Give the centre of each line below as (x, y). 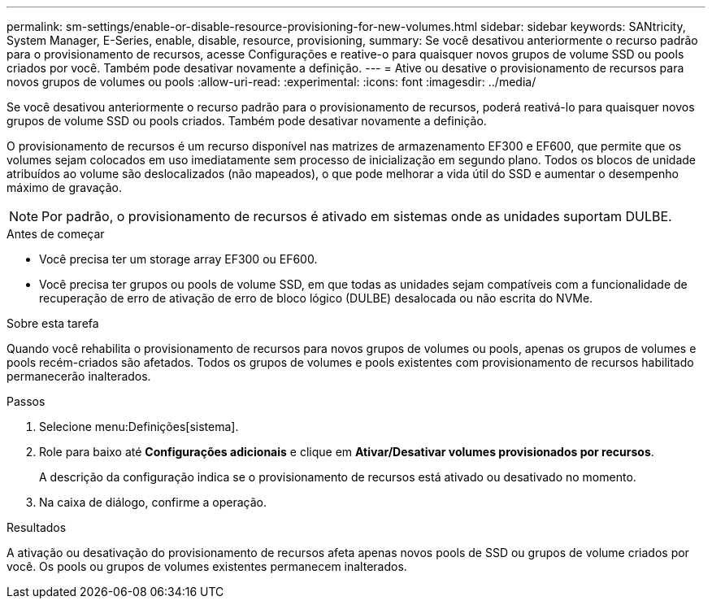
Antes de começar (56, 234)
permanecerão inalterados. (79, 376)
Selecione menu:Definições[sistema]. (139, 427)
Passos (26, 401)
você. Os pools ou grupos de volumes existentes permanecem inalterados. (207, 566)
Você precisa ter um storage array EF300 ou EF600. (178, 259)
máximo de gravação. (65, 187)
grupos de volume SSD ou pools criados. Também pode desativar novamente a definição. (247, 121)
